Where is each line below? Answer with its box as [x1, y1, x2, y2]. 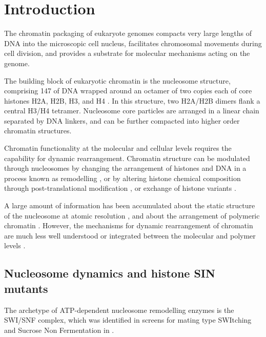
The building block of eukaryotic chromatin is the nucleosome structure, [4, 75, 231, 86]
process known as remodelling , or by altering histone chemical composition [4, 172, 241, 183]
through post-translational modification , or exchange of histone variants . [4, 183, 236, 193]
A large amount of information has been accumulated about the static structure [4, 200, 255, 211]
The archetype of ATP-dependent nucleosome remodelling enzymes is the [4, 304, 234, 315]
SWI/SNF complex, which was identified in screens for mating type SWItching [4, 314, 252, 325]
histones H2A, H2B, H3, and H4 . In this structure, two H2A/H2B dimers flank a [4, 95, 260, 106]
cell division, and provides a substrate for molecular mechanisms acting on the [4, 48, 250, 58]
